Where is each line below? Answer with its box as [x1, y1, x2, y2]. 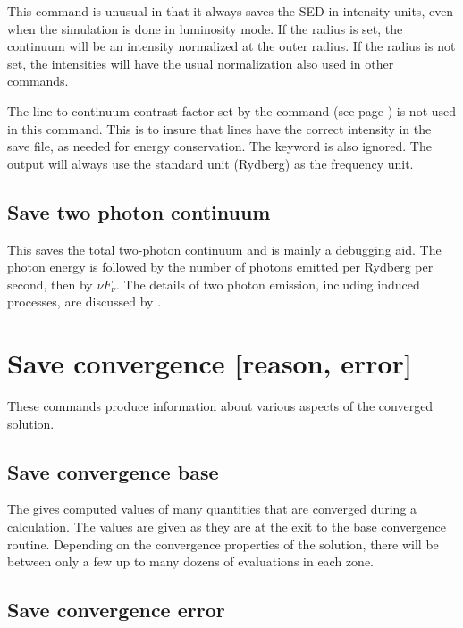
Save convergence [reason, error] [7, 345, 412, 381]
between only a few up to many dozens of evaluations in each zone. [7, 552, 375, 571]
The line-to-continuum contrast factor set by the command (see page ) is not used [7, 101, 457, 120]
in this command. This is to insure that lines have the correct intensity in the [7, 119, 432, 138]
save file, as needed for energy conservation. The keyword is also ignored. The [7, 137, 432, 155]
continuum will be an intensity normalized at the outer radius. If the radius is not [7, 37, 456, 55]
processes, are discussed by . [7, 292, 162, 311]
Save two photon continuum [7, 197, 271, 225]
